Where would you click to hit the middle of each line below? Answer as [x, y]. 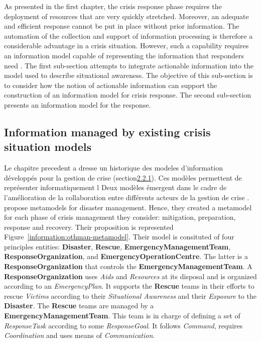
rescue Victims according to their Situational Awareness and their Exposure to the [130, 295]
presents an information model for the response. [78, 104]
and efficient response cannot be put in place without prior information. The [122, 26]
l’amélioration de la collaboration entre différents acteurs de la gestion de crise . [127, 197]
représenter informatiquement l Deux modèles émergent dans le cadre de [115, 187]
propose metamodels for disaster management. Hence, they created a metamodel [128, 207]
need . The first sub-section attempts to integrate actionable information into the [129, 65]
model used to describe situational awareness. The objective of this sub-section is [128, 75]
